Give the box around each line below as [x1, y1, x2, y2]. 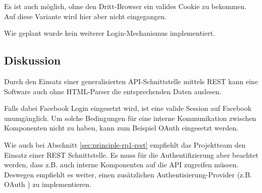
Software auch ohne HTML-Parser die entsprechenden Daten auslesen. [4, 86, 222, 96]
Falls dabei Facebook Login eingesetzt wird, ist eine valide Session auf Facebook [4, 103, 252, 113]
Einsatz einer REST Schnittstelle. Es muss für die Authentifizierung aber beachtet [4, 149, 258, 160]
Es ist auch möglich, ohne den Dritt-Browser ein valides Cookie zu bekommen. [4, 1, 247, 11]
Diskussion [4, 52, 61, 68]
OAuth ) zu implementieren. [4, 179, 91, 189]
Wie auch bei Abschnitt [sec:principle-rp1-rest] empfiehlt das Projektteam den [4, 139, 246, 150]
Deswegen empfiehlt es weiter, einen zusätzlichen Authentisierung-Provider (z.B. [4, 169, 252, 179]
